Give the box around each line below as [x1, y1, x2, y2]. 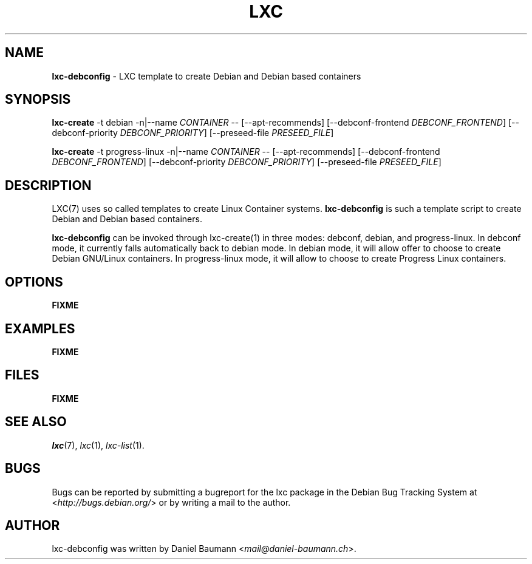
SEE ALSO [5, 414, 67, 430]
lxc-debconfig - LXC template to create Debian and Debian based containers [52, 70, 361, 81]
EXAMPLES [5, 321, 75, 336]
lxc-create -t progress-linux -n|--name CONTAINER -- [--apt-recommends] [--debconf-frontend [52, 146, 440, 157]
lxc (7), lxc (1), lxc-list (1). [52, 440, 145, 450]
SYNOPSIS [5, 92, 71, 107]
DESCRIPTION [5, 177, 92, 193]
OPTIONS [5, 274, 63, 290]
